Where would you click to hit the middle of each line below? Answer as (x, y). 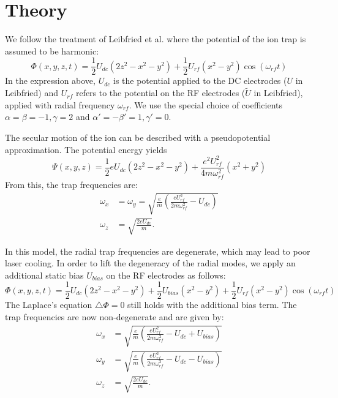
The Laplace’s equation (49, 305)
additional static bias (44, 275)
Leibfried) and (32, 93)
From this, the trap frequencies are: (71, 184)
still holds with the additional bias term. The (212, 305)
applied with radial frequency (60, 104)
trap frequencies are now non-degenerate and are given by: (115, 316)
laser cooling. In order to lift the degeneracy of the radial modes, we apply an (150, 263)
